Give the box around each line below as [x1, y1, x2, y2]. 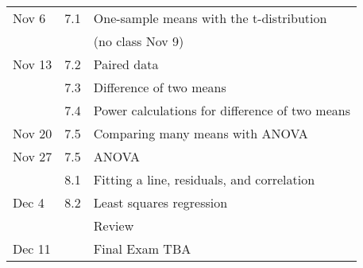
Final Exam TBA [93, 239, 191, 258]
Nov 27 [13, 147, 52, 165]
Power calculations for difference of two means [93, 101, 350, 119]
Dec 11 [13, 239, 51, 258]
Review [93, 216, 134, 235]
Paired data [93, 55, 159, 73]
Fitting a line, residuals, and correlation [93, 170, 315, 188]
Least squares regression [93, 193, 228, 212]
